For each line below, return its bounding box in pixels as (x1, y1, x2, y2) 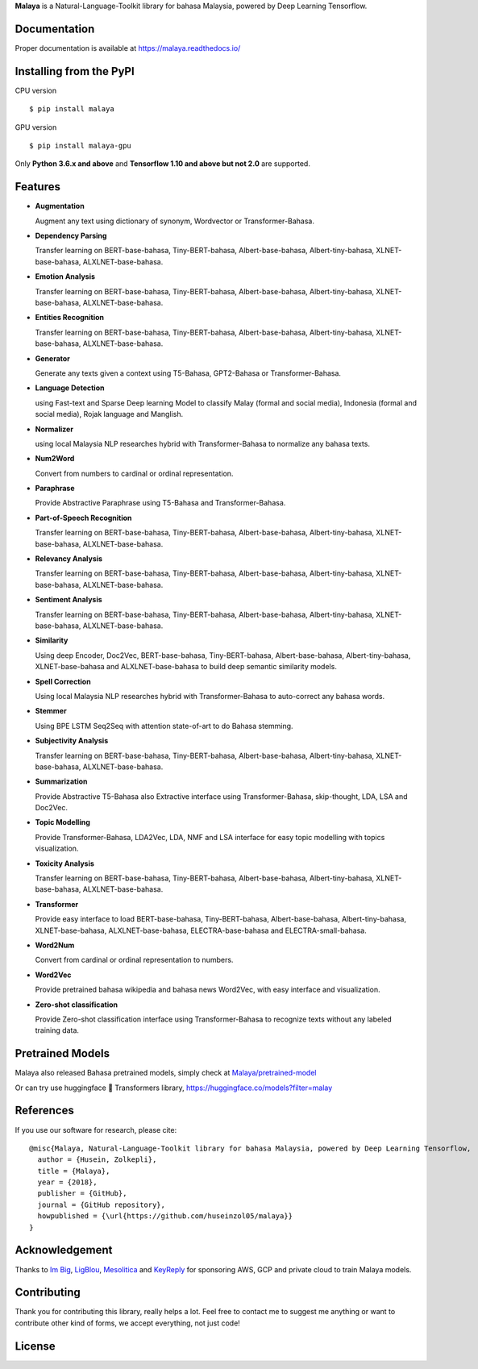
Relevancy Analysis (35, 554, 103, 564)
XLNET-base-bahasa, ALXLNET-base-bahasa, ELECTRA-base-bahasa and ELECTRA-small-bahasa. (35, 926, 367, 935)
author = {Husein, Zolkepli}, (37, 1155, 157, 1164)
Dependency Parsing (35, 231, 107, 241)
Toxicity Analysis (35, 859, 94, 868)
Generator (35, 353, 70, 363)
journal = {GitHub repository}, (37, 1200, 165, 1209)
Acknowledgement (15, 1243, 113, 1257)
